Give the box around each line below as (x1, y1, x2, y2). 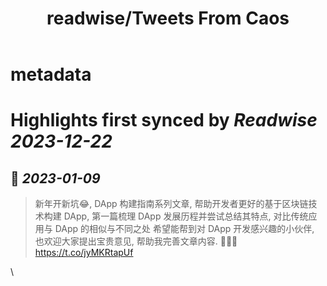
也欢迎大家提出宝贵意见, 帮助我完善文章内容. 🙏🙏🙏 (34, 235, 238, 247)
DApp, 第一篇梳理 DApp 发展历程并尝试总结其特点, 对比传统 (63, 210, 309, 222)
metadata (10, 63, 92, 86)
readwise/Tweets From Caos (46, 7, 290, 30)
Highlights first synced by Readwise (10, 109, 318, 132)
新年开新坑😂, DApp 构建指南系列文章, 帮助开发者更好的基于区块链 (34, 198, 309, 210)
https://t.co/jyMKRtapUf (34, 247, 134, 259)
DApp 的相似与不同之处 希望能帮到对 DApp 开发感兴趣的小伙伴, (54, 223, 315, 235)
